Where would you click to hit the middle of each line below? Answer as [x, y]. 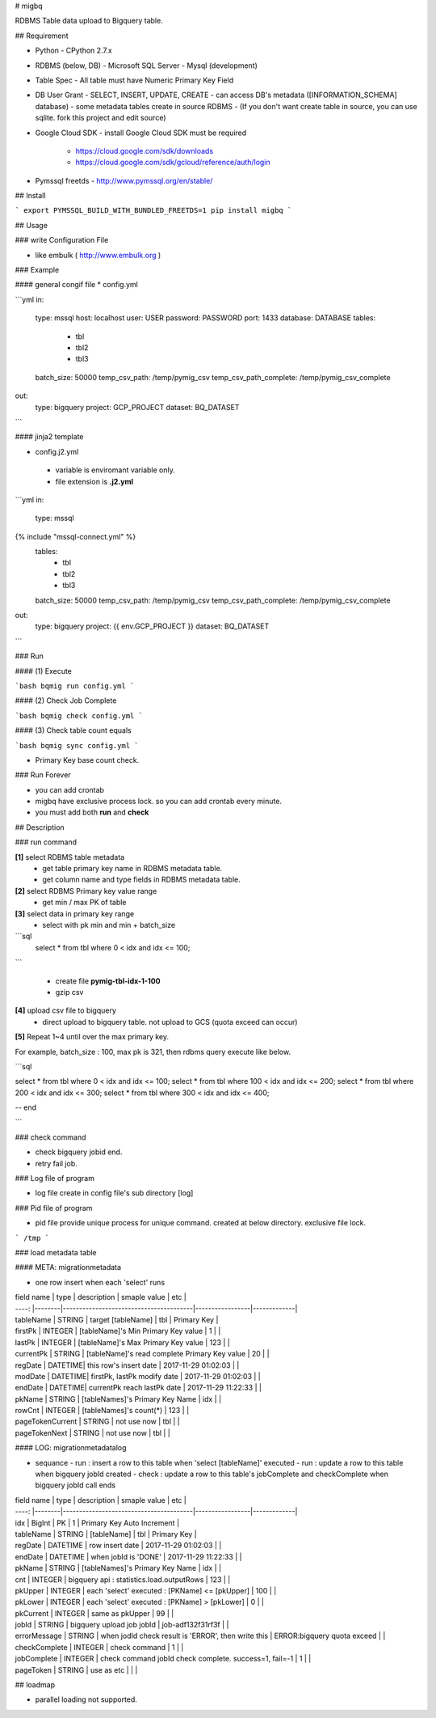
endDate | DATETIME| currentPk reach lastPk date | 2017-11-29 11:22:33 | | [138, 1388]
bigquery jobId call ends [75, 1485]
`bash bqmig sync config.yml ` [77, 745]
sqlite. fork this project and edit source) [101, 118]
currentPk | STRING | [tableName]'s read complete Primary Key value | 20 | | [142, 1354]
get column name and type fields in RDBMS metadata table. [142, 880]
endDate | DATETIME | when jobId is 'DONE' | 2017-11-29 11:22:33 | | [128, 1556]
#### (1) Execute [44, 671]
